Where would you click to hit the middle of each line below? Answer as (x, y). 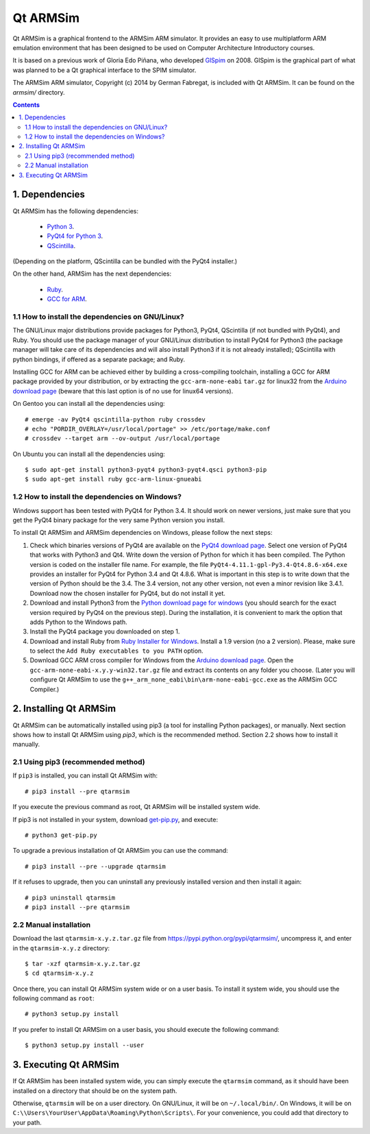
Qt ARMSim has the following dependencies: (75, 211)
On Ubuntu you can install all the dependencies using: (89, 454)
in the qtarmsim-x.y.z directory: (61, 948)
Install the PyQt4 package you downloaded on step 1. (105, 631)
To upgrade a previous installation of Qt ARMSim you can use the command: (121, 851)
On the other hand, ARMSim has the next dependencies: (92, 274)
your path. (27, 1122)
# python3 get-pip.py (61, 835)
